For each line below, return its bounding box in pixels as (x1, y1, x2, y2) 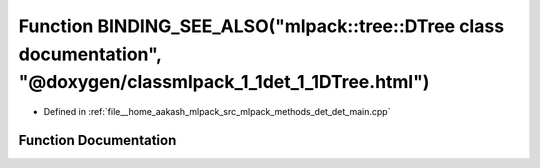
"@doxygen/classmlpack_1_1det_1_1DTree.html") (18, 71, 430, 94)
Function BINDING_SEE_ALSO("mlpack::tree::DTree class (18, 15, 505, 37)
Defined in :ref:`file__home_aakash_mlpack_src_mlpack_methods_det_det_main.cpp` (43, 106, 391, 118)
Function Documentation (18, 131, 177, 149)
